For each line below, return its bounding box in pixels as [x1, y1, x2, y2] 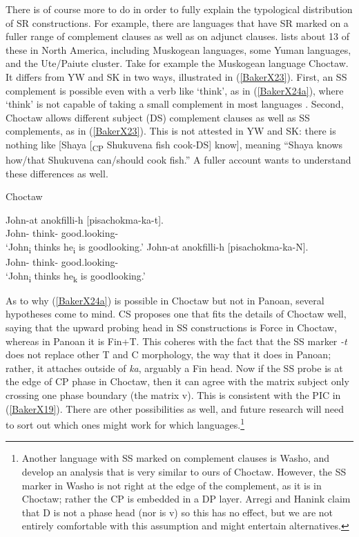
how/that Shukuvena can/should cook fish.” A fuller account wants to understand [6, 153, 351, 167]
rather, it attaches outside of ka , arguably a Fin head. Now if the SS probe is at [6, 360, 343, 375]
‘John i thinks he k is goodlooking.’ [6, 268, 146, 284]
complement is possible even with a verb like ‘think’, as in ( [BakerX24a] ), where [6, 83, 344, 97]
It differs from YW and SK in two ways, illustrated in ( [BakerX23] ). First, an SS [6, 69, 347, 84]
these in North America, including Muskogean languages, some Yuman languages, [6, 42, 351, 57]
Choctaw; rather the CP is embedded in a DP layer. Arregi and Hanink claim [21, 491, 351, 506]
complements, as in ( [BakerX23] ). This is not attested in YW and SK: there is [6, 124, 336, 138]
